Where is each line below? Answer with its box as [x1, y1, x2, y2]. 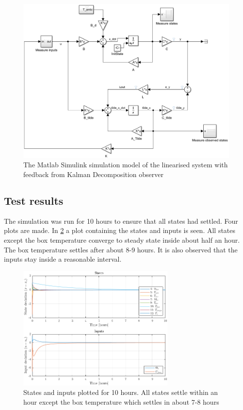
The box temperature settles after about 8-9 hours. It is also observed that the [4, 244, 238, 254]
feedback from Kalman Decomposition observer [23, 169, 164, 179]
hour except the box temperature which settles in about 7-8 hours [23, 396, 219, 407]
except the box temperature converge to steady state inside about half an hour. [4, 234, 240, 245]
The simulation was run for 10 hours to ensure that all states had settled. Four [4, 215, 238, 226]
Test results [4, 193, 64, 208]
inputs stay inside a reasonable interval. [4, 254, 122, 264]
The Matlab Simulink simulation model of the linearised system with [23, 160, 228, 170]
